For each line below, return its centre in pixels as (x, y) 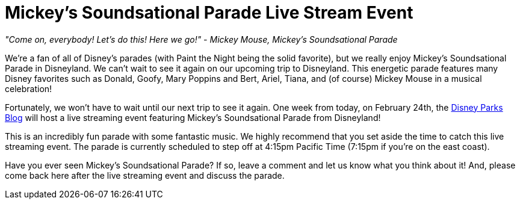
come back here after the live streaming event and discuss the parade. (145, 175)
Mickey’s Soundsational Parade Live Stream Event (209, 13)
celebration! (29, 88)
